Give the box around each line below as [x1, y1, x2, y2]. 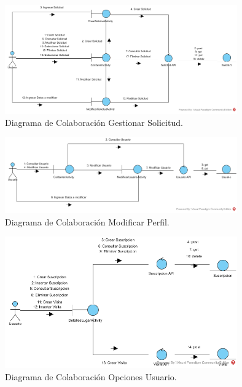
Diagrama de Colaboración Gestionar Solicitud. [5, 115, 183, 128]
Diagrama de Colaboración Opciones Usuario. [5, 370, 177, 383]
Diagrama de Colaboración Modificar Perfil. [5, 215, 170, 228]
